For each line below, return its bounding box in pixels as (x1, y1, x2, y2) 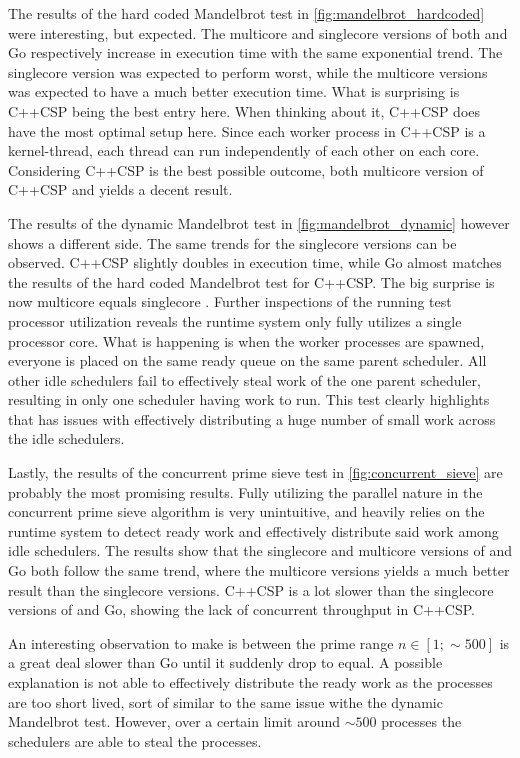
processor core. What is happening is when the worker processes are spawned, (8, 330, 485, 351)
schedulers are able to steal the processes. (8, 730, 262, 751)
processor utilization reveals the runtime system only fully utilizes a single (8, 310, 462, 331)
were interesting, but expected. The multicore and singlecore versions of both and (8, 22, 508, 43)
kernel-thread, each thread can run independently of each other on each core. (8, 140, 480, 161)
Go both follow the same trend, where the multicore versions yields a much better (8, 560, 510, 581)
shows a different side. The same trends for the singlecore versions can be (8, 232, 457, 253)
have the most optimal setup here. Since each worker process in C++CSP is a (8, 120, 486, 141)
